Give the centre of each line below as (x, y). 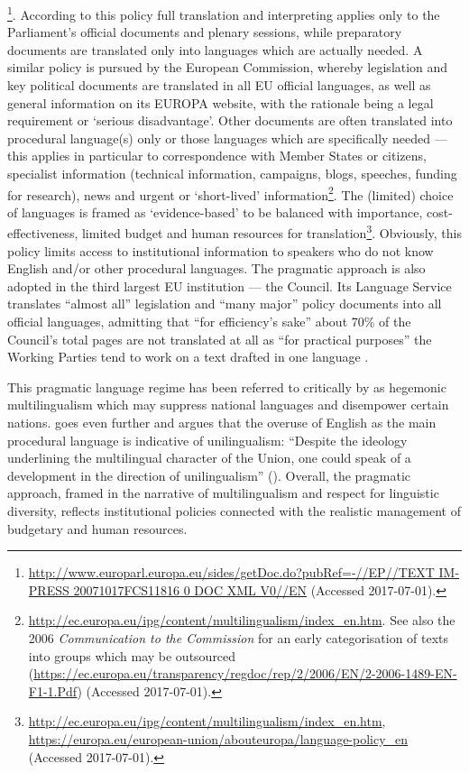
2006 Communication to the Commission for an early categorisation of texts (239, 637)
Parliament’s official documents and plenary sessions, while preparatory (205, 32)
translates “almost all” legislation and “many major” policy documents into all (225, 304)
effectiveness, (43, 233)
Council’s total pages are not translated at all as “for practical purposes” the (220, 339)
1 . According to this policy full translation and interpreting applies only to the (224, 13)
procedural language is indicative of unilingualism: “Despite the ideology (207, 440)
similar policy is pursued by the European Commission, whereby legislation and (228, 67)
